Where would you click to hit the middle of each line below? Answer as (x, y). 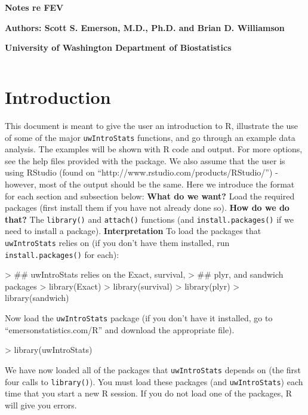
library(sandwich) (37, 298)
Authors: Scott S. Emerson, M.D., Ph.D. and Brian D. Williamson (145, 27)
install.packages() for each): (62, 254)
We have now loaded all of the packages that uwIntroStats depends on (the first (153, 369)
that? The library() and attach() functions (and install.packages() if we (149, 219)
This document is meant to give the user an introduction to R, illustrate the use (152, 125)
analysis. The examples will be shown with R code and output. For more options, (154, 149)
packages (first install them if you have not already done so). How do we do (147, 207)
